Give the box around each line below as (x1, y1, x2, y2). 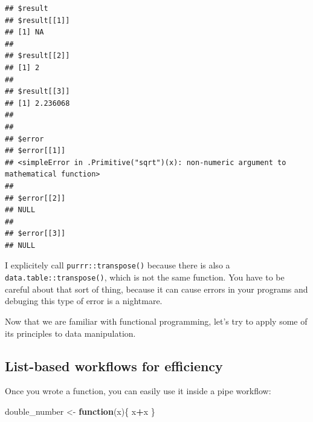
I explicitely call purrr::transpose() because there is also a (5, 259, 230, 271)
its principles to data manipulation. (5, 326, 136, 339)
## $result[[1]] (5, 16, 70, 25)
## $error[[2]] (5, 193, 66, 203)
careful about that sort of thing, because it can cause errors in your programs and (5, 282, 308, 295)
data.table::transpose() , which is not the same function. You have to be (5, 271, 285, 284)
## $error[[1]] (5, 146, 66, 155)
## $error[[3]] (5, 229, 66, 238)
